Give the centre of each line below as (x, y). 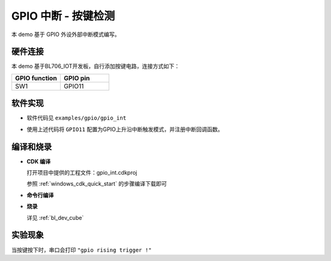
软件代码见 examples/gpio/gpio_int (77, 118)
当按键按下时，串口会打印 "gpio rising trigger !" (82, 250)
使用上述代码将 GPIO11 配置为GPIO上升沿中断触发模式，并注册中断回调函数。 (125, 129)
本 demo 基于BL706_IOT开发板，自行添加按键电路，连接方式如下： (96, 66)
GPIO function (36, 78)
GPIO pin (77, 78)
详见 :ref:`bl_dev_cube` (55, 217)
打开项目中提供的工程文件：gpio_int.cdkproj (82, 173)
